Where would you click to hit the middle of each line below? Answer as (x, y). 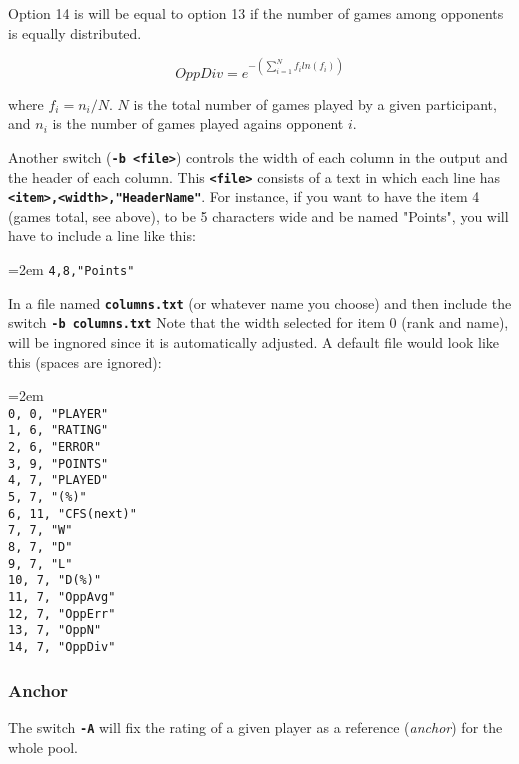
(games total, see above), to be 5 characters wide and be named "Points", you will (258, 215)
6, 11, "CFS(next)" (72, 513)
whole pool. (43, 746)
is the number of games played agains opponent (198, 123)
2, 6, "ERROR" (55, 447)
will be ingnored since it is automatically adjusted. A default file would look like (254, 342)
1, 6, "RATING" (58, 430)
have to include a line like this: (102, 235)
